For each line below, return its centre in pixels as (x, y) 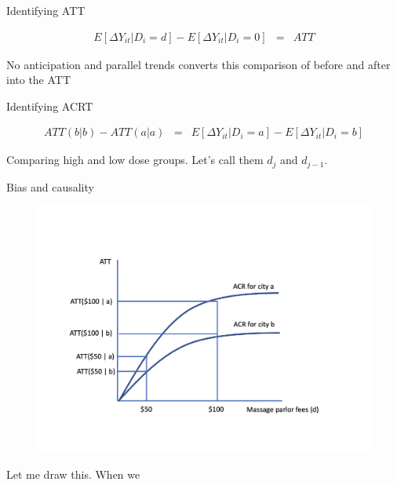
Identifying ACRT (50, 106)
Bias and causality (50, 186)
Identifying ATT (46, 10)
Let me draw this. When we (73, 474)
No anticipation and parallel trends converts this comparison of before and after (198, 64)
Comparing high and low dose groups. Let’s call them (135, 160)
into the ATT (39, 80)
